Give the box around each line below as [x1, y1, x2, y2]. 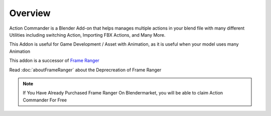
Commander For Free [23, 97, 67, 103]
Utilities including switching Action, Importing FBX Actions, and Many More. [9, 32, 166, 38]
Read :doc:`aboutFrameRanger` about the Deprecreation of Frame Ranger [9, 67, 162, 73]
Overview [9, 8, 51, 19]
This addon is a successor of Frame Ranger [9, 58, 100, 64]
